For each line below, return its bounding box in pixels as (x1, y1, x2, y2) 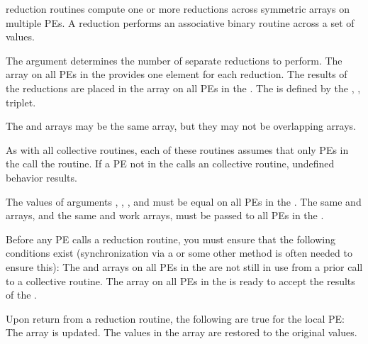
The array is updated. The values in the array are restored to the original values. (6, 325, 357, 340)
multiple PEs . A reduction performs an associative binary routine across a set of (6, 15, 355, 30)
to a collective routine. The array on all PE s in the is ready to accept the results (6, 273, 355, 288)
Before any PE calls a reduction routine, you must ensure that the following (6, 231, 335, 246)
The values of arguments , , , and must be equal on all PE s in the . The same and (6, 194, 362, 209)
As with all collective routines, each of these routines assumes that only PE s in (6, 142, 349, 157)
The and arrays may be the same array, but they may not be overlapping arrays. (6, 118, 357, 133)
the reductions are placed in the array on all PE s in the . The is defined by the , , (6, 80, 361, 95)
